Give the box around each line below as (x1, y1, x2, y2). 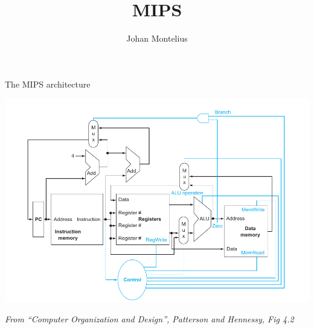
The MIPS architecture (5, 77, 91, 90)
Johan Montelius (126, 32, 188, 45)
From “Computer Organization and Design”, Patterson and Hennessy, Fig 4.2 (5, 312, 294, 325)
